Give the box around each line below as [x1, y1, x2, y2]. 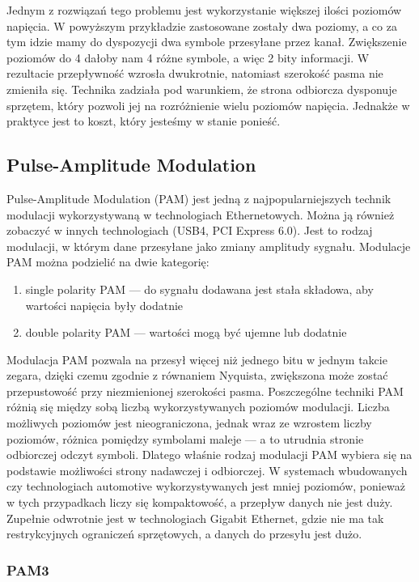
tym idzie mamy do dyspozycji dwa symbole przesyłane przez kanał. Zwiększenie [6, 33, 407, 50]
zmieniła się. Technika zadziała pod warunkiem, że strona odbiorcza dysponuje [6, 80, 397, 97]
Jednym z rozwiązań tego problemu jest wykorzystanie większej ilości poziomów [6, 2, 402, 18]
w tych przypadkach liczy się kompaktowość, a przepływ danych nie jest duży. [6, 494, 393, 511]
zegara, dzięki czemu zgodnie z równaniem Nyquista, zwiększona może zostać [6, 367, 388, 384]
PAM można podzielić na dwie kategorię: [6, 253, 209, 270]
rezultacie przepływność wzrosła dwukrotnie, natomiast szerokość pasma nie [6, 65, 383, 82]
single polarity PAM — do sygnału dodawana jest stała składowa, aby [25, 280, 374, 297]
